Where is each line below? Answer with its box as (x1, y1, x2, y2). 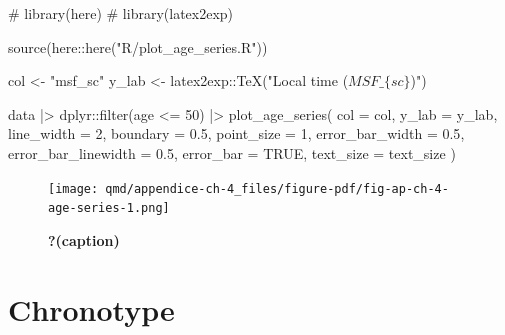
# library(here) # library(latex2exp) (8, 3, 234, 23)
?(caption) (48, 229, 120, 250)
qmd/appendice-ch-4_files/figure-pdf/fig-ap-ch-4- (105, 181, 449, 196)
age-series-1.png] (48, 201, 170, 216)
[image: (48, 181, 99, 196)
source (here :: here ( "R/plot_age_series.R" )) (8, 36, 268, 57)
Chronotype (8, 288, 175, 329)
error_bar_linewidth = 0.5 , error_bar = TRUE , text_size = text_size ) (8, 142, 456, 163)
